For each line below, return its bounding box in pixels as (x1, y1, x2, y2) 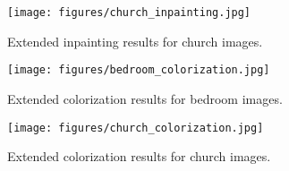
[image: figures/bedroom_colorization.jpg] (7, 64, 270, 77)
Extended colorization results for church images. (7, 147, 271, 166)
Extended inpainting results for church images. (7, 31, 263, 50)
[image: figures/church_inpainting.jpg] (7, 6, 251, 19)
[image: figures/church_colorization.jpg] (7, 121, 264, 134)
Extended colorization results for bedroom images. (7, 89, 283, 107)
